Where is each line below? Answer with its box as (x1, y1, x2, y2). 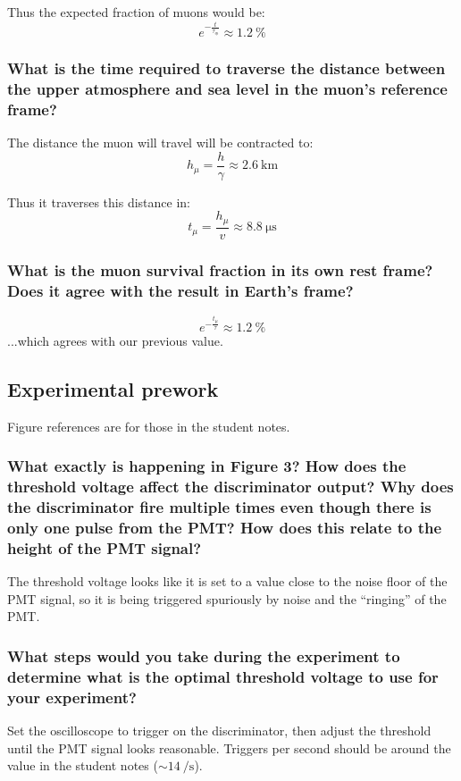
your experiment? (7, 685, 137, 708)
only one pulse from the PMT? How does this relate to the (7, 516, 442, 538)
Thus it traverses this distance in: (7, 192, 191, 211)
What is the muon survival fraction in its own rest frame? (7, 258, 433, 281)
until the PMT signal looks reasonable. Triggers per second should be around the (7, 738, 451, 757)
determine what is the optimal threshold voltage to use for (7, 665, 439, 687)
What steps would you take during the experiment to (7, 644, 400, 667)
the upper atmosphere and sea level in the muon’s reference (7, 77, 448, 99)
